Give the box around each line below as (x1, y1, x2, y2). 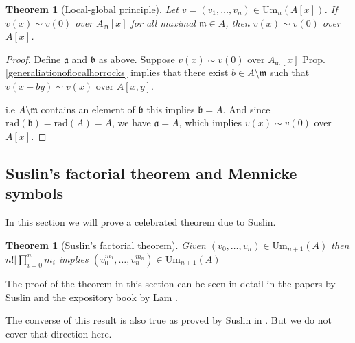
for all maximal (130, 15, 196, 29)
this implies (146, 102, 195, 116)
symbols (5, 182, 64, 204)
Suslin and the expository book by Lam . (5, 289, 178, 304)
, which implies (179, 115, 242, 130)
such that (270, 65, 310, 80)
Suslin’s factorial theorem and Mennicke (5, 162, 297, 183)
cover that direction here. (5, 326, 112, 340)
